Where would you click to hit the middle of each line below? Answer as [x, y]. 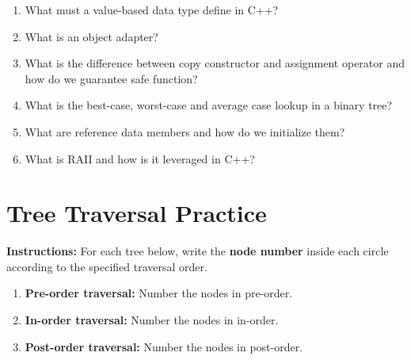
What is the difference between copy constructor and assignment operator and [215, 63]
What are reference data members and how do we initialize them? [185, 131]
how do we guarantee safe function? [111, 78]
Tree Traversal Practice [137, 213]
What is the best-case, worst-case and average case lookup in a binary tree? [209, 105]
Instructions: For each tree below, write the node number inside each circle [198, 251]
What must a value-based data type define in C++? [152, 10]
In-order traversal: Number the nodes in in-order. [152, 320]
